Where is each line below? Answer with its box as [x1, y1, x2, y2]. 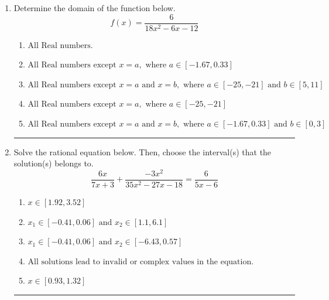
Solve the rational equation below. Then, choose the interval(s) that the [13, 145, 272, 158]
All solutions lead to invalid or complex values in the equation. [28, 257, 254, 266]
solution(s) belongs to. [13, 157, 94, 169]
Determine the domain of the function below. [13, 2, 176, 13]
